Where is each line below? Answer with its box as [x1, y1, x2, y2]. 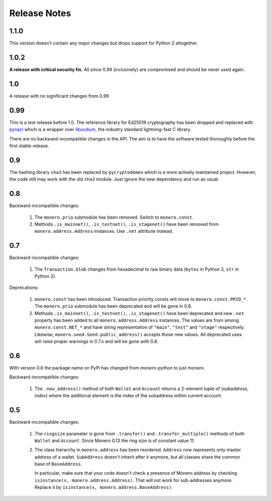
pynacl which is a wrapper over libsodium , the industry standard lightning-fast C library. [9, 127, 191, 133]
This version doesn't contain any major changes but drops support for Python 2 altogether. [9, 40, 198, 46]
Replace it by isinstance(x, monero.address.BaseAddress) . [34, 484, 173, 490]
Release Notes [9, 8, 72, 19]
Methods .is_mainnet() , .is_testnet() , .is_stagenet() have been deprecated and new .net [34, 310, 244, 316]
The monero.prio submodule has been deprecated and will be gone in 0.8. [34, 303, 192, 309]
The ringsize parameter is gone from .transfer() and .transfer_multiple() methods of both [34, 430, 245, 436]
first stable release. [9, 143, 50, 149]
